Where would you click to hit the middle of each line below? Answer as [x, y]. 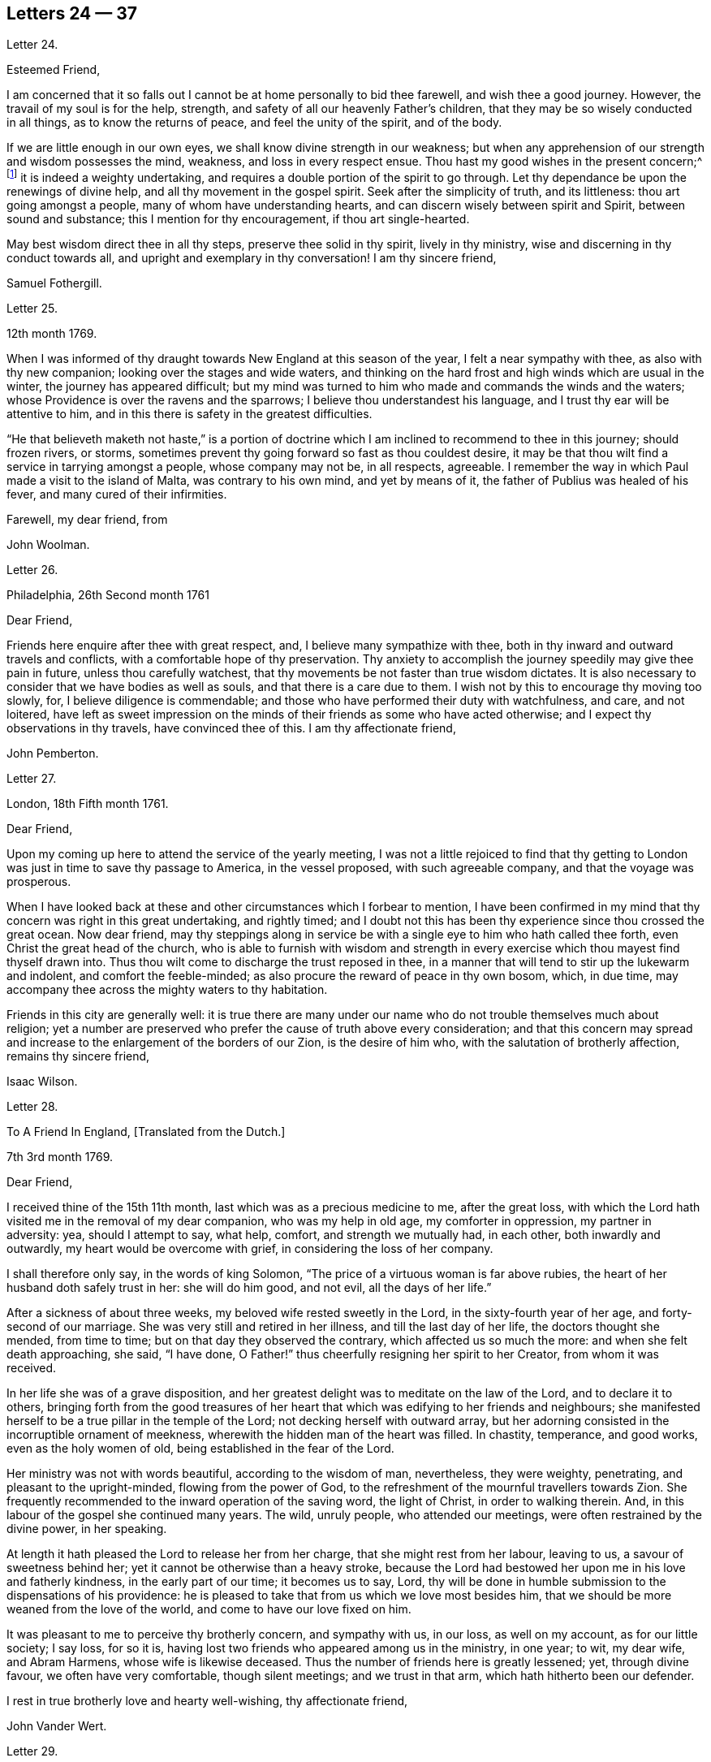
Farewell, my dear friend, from [87, 520]
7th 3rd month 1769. [60, 1157]
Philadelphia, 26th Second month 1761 [108, 595]
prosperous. [39, 882]
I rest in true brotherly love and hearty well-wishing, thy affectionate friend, [207, 1701]
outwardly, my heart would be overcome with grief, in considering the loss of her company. [250, 1249]
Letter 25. [32, 309]
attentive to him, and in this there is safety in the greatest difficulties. [190, 414]
